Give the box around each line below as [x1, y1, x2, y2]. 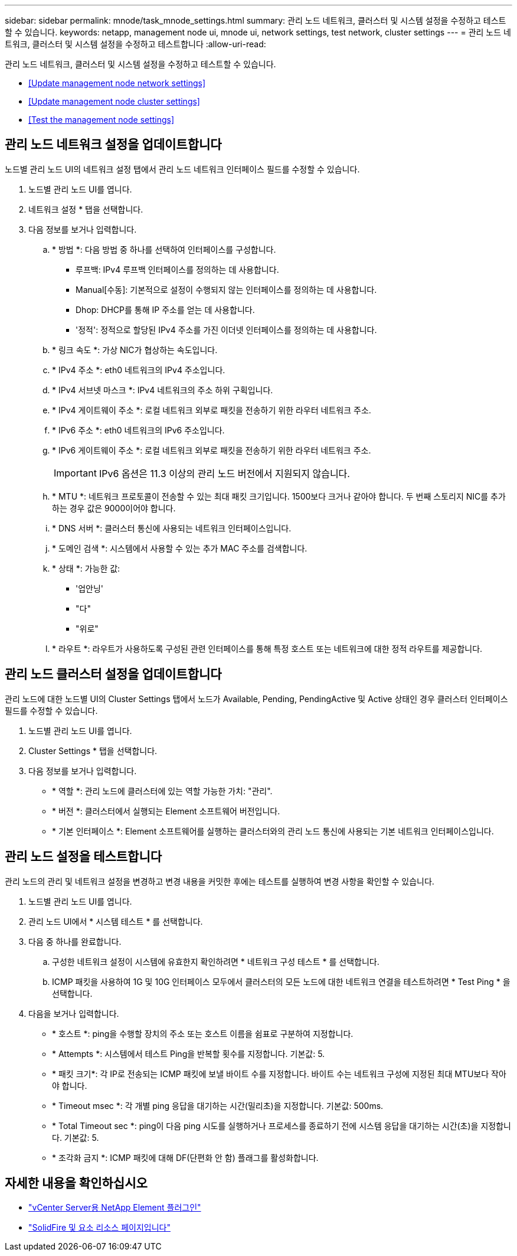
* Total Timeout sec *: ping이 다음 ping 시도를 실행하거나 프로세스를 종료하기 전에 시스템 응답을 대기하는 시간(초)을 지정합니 [52, 1120, 511, 1131]
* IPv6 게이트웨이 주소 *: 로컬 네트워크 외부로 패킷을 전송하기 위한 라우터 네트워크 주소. [52, 445, 371, 455]
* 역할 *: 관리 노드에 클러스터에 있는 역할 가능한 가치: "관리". [52, 785, 273, 796]
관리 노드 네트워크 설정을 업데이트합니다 [5, 137, 222, 152]
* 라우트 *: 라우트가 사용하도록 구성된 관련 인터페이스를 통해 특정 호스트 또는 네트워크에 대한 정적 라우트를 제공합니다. [52, 643, 483, 654]
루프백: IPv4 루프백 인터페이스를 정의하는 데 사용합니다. [76, 264, 279, 275]
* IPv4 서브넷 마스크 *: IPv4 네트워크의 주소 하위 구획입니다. [52, 384, 273, 395]
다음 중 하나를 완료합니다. [28, 936, 122, 947]
